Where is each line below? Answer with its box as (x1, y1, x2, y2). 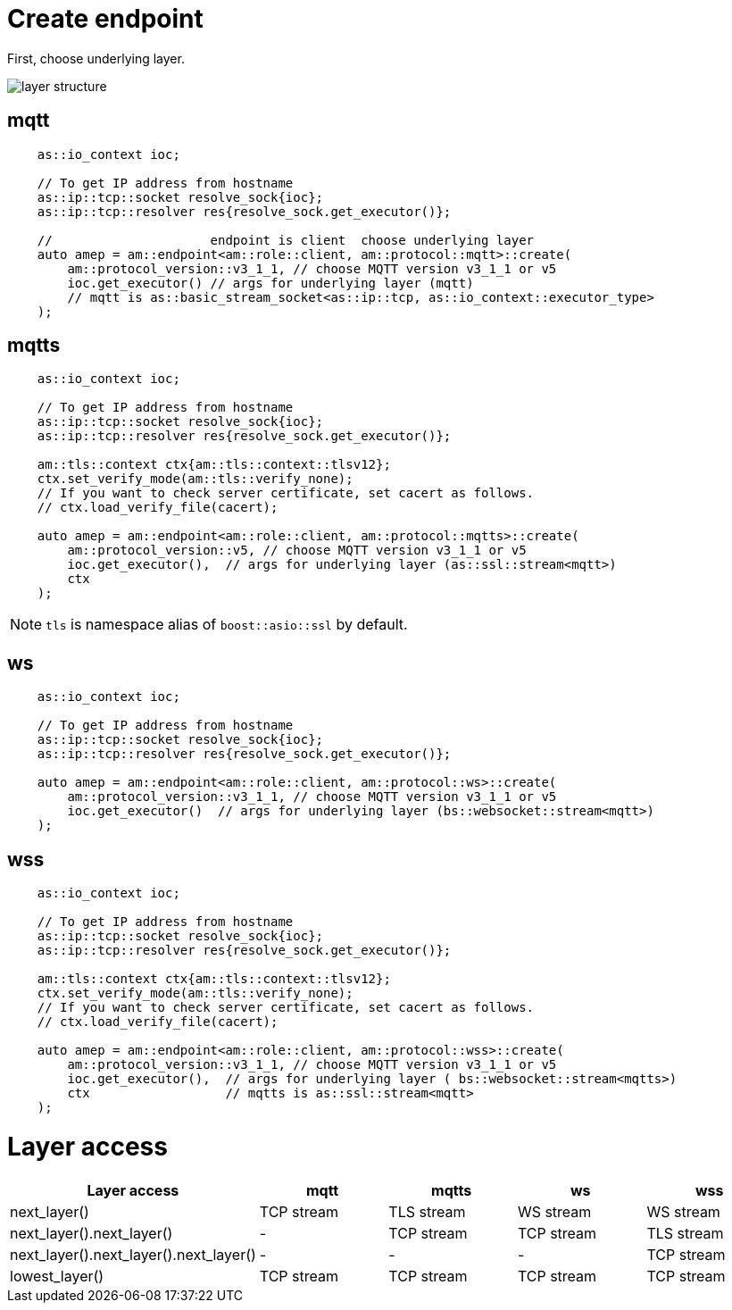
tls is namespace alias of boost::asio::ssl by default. (46, 615, 408, 634)
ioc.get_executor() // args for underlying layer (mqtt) (67, 275, 474, 290)
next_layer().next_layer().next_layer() (10, 1245, 256, 1264)
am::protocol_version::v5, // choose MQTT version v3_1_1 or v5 (67, 543, 527, 558)
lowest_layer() (10, 1266, 104, 1285)
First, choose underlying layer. (7, 50, 185, 66)
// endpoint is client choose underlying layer (37, 232, 535, 247)
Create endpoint (7, 4, 204, 34)
